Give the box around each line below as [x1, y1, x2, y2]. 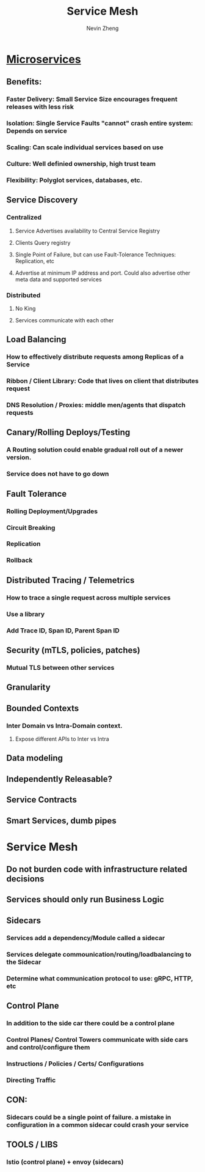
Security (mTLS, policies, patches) [6, 645, 140, 655]
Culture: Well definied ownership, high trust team [6, 160, 156, 168]
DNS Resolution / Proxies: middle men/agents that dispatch [6, 401, 186, 409]
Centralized [6, 213, 41, 221]
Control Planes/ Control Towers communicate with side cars [6, 1035, 189, 1044]
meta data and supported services [15, 275, 102, 283]
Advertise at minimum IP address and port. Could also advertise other [15, 269, 191, 276]
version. [6, 453, 32, 462]
